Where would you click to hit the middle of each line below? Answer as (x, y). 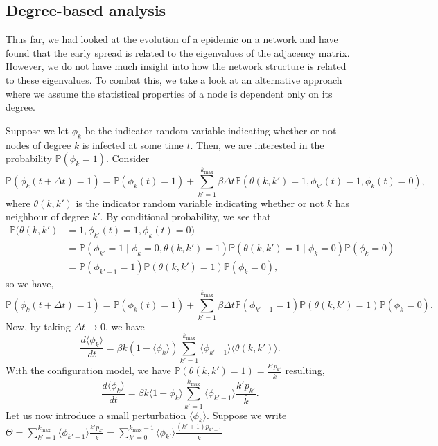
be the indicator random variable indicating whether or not (211, 130)
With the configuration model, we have (88, 370)
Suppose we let (37, 130)
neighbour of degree (47, 216)
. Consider (128, 158)
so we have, (30, 283)
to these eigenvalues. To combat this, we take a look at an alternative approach (174, 79)
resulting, (305, 370)
